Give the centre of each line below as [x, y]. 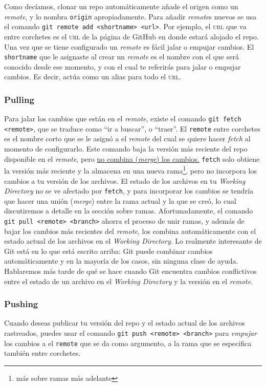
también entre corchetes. [42, 353]
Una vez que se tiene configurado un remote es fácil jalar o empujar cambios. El [129, 46]
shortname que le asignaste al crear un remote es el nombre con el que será [121, 57]
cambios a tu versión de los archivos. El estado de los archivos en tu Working [125, 180]
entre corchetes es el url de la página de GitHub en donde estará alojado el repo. [131, 36]
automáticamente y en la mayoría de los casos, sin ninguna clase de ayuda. [121, 261]
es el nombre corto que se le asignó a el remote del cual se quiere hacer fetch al [127, 138]
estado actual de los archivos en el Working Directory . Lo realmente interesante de [133, 241]
